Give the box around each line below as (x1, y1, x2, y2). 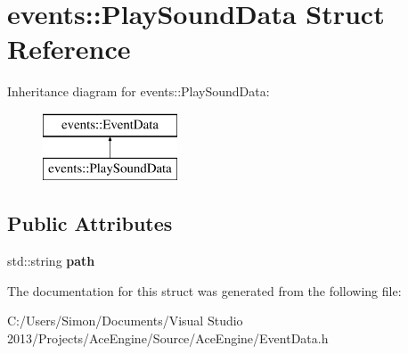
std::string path (7, 251, 95, 270)
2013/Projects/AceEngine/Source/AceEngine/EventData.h (7, 329, 329, 348)
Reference (7, 30, 131, 67)
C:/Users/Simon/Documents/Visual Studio (7, 311, 243, 330)
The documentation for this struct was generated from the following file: (7, 281, 402, 300)
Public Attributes (7, 210, 173, 237)
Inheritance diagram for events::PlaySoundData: (7, 82, 270, 101)
